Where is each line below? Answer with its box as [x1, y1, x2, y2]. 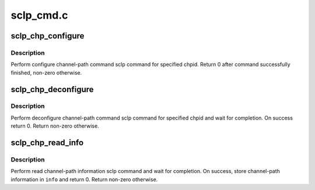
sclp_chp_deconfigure [10, 85, 94, 94]
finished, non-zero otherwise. [10, 69, 82, 76]
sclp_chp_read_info [10, 138, 84, 148]
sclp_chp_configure [10, 31, 85, 41]
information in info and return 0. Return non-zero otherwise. [10, 175, 158, 183]
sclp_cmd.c [10, 9, 68, 22]
